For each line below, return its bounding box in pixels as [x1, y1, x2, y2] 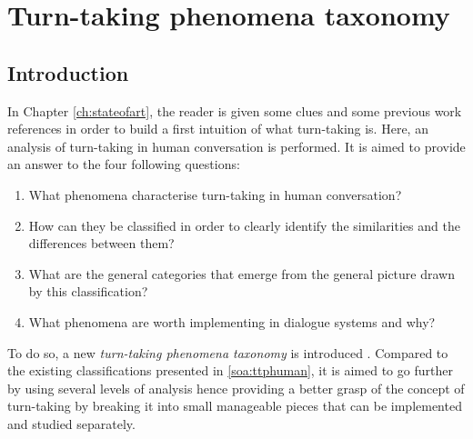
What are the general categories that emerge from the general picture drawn [28, 264, 455, 283]
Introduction [7, 58, 129, 86]
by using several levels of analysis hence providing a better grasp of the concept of [7, 378, 465, 397]
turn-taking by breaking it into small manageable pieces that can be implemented [7, 396, 462, 415]
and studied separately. [7, 414, 136, 433]
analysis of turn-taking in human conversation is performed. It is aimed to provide [7, 136, 466, 155]
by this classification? [28, 282, 148, 301]
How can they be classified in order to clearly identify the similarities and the [28, 215, 460, 234]
